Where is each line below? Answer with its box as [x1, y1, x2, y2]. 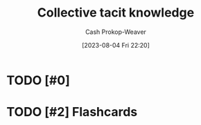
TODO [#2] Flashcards [6, 104, 138, 120]
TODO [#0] [6, 73, 70, 88]
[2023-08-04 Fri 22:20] [81, 41, 150, 49]
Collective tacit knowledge [37, 5, 195, 21]
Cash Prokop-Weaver [85, 28, 147, 36]
